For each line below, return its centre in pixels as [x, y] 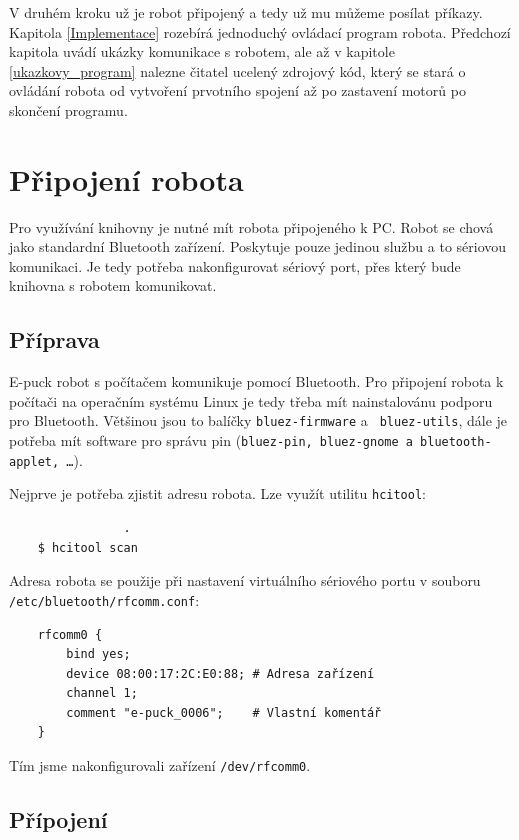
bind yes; [98, 654]
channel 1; [102, 693]
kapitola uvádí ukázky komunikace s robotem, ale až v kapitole [202, 51]
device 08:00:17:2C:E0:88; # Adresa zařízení [220, 673]
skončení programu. [68, 109]
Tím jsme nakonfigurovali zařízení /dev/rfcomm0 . [160, 765]
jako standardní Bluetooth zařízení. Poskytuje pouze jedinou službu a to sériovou [258, 246]
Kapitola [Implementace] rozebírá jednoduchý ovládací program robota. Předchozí [260, 31]
